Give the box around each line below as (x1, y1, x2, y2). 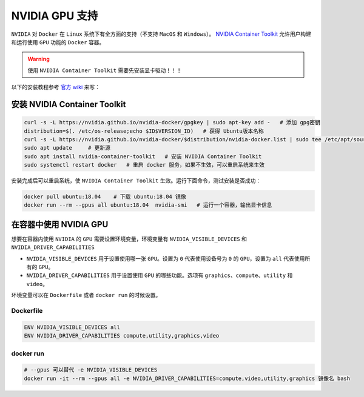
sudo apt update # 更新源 (24, 144, 111, 152)
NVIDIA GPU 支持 (11, 9, 98, 22)
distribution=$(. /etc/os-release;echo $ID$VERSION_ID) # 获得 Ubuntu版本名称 (24, 127, 264, 135)
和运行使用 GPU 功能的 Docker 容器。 (11, 38, 105, 45)
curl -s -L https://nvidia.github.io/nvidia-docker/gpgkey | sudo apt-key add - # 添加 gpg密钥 (24, 119, 321, 126)
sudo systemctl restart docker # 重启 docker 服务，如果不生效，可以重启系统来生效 (24, 161, 265, 168)
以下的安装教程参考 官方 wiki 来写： (11, 84, 100, 91)
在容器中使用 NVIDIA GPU (11, 219, 109, 230)
